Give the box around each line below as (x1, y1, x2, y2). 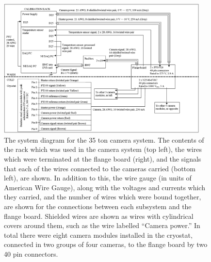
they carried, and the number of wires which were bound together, (4, 192, 201, 202)
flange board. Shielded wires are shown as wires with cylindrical (4, 211, 194, 221)
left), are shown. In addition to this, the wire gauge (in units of (4, 173, 192, 183)
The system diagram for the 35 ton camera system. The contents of (4, 134, 204, 145)
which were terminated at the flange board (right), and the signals (4, 154, 201, 164)
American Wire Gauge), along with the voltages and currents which (4, 182, 205, 192)
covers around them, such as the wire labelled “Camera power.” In (4, 220, 200, 230)
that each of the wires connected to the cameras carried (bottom (4, 163, 195, 173)
